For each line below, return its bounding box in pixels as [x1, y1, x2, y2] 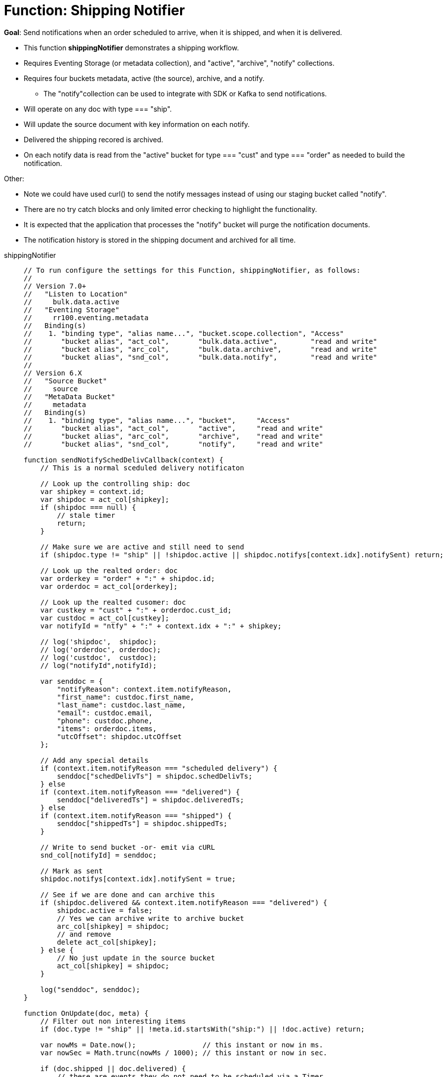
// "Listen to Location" [24, 290, 128, 298]
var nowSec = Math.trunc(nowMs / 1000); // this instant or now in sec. [40, 1048, 328, 1057]
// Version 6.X [24, 369, 82, 377]
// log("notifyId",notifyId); [40, 661, 157, 669]
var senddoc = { [40, 677, 103, 685]
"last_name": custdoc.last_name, [57, 701, 186, 709]
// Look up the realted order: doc [40, 566, 178, 575]
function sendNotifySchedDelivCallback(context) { [24, 456, 223, 464]
